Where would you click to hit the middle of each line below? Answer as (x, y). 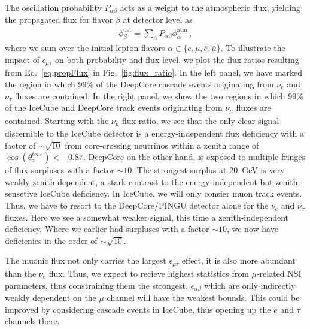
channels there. (32, 321)
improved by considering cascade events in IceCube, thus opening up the (138, 309)
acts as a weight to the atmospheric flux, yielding (210, 7)
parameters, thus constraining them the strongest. (96, 285)
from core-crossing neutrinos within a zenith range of (162, 145)
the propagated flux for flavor (59, 19)
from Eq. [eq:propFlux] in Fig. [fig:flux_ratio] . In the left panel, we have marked (154, 72)
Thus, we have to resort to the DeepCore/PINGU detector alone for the (137, 205)
